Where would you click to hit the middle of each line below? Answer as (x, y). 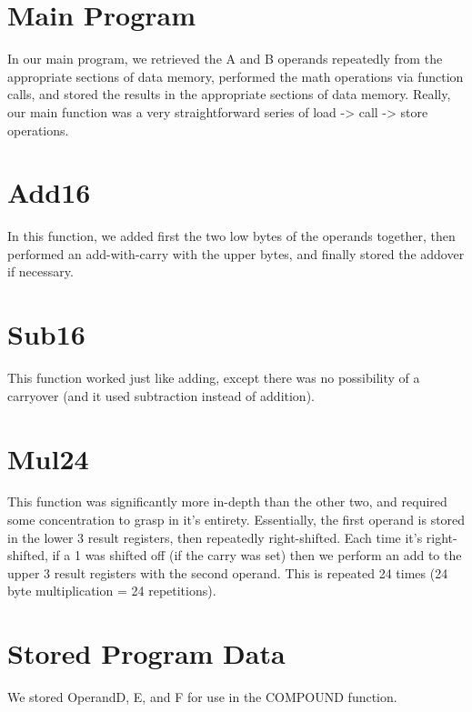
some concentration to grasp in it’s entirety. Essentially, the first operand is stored (236, 520)
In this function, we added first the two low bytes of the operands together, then (231, 236)
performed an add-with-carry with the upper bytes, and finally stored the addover (236, 253)
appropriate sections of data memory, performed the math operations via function (236, 76)
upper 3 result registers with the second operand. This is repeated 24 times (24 (228, 572)
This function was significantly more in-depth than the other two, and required (227, 501)
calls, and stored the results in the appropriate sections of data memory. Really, (229, 94)
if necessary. (40, 271)
